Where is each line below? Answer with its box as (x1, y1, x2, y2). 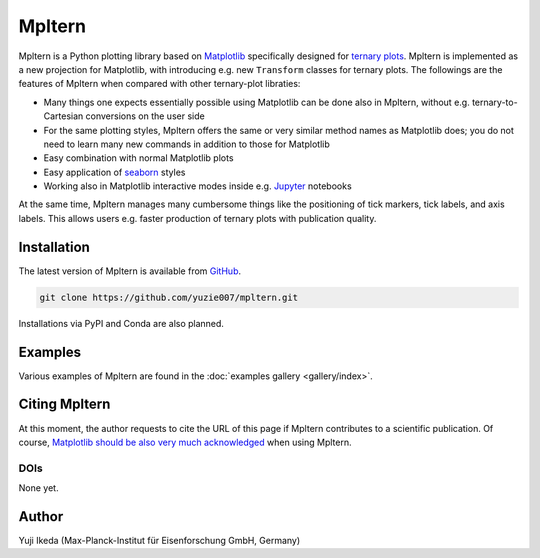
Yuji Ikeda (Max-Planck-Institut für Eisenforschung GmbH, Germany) (18, 534, 301, 546)
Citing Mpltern (18, 396, 111, 413)
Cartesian (43, 110, 84, 122)
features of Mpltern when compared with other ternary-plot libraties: (18, 78, 301, 90)
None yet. (18, 482, 59, 494)
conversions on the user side (85, 110, 205, 122)
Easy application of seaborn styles (43, 166, 186, 178)
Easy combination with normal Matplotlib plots (43, 152, 234, 164)
